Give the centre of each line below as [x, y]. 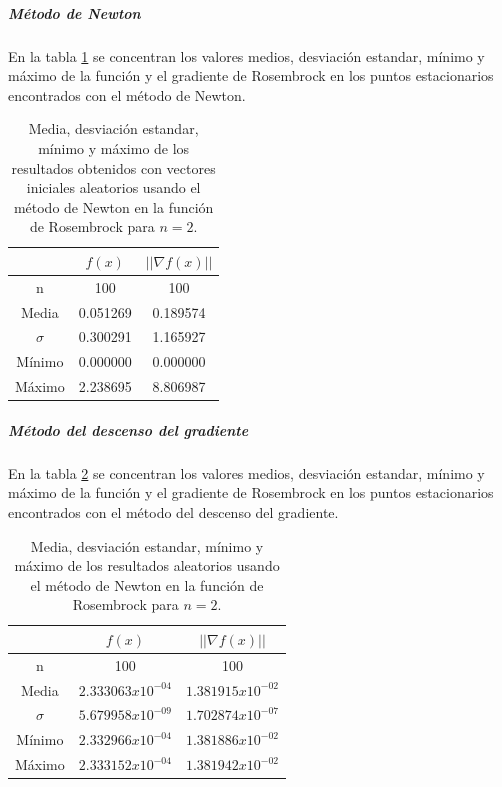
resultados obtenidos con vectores [113, 167]
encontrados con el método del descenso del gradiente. [173, 511]
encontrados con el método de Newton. [127, 94]
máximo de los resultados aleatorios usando [147, 565]
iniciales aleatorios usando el [113, 187]
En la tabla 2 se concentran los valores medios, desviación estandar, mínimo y [246, 472]
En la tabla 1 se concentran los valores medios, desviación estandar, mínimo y [246, 55]
